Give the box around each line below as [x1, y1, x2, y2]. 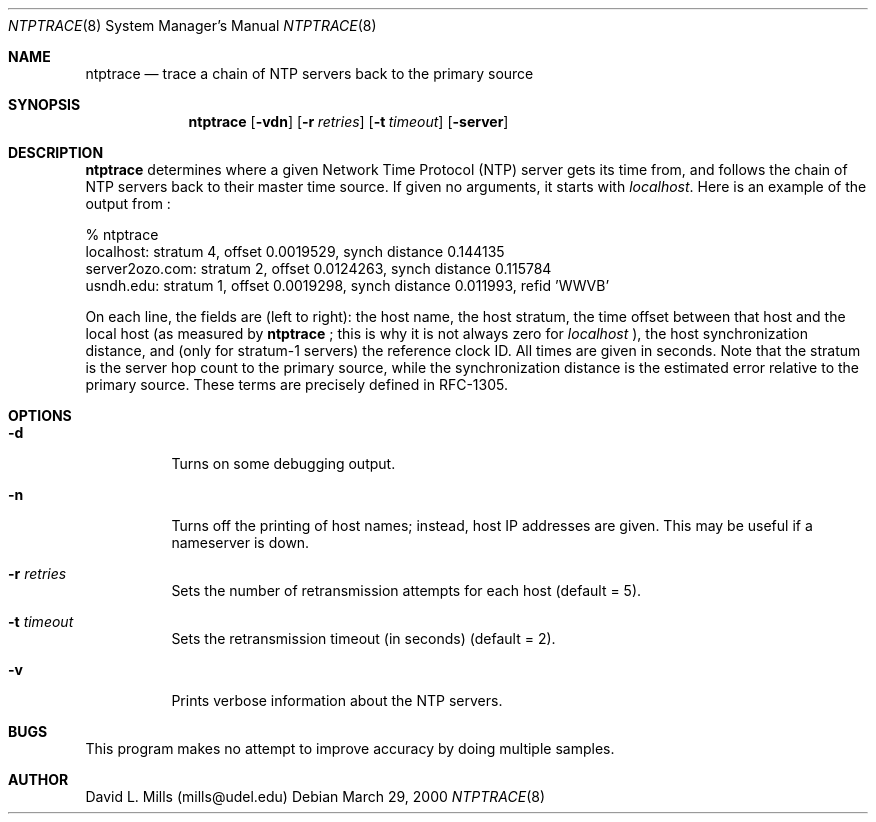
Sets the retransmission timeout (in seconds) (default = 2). [171, 630, 556, 647]
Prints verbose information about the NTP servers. [171, 692, 503, 709]
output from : [85, 195, 171, 212]
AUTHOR [8, 771, 69, 788]
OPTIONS [8, 407, 72, 424]
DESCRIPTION [8, 144, 104, 161]
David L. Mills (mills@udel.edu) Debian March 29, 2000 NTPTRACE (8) [85, 788, 546, 805]
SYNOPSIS [8, 96, 81, 113]
